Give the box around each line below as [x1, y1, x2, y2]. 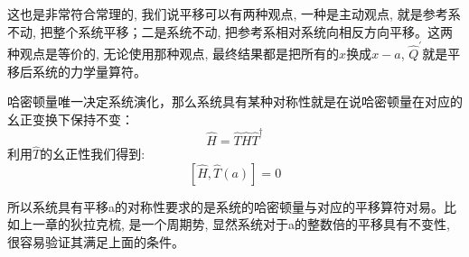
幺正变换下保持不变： [7, 109, 134, 128]
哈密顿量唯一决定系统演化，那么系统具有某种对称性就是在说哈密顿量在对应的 [7, 92, 463, 111]
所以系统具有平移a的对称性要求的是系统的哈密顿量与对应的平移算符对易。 [7, 197, 444, 216]
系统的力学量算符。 [32, 61, 146, 80]
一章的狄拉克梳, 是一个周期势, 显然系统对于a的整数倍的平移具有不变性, [32, 215, 450, 234]
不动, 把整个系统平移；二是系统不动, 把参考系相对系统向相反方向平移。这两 [7, 22, 454, 41]
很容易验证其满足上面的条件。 [7, 233, 184, 251]
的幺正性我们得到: [40, 144, 145, 163]
